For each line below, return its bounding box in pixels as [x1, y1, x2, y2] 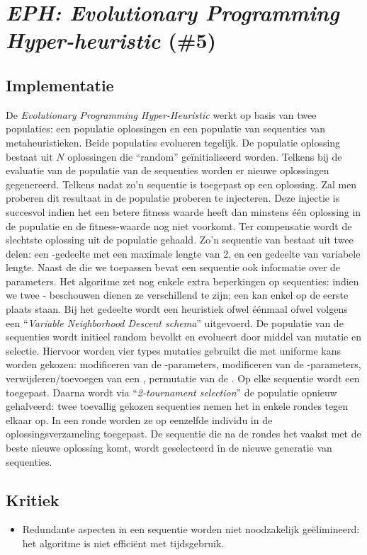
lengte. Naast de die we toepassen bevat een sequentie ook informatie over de [6, 260, 341, 275]
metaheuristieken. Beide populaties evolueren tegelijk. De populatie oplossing [6, 135, 341, 149]
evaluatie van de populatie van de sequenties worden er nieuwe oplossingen [6, 163, 329, 178]
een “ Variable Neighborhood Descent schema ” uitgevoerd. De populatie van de [6, 315, 344, 330]
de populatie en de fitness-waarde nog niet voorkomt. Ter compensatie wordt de [6, 218, 352, 233]
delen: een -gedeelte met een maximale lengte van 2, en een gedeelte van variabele [6, 246, 361, 261]
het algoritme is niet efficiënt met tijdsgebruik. [22, 536, 225, 550]
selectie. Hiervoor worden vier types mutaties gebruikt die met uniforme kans [6, 343, 341, 357]
